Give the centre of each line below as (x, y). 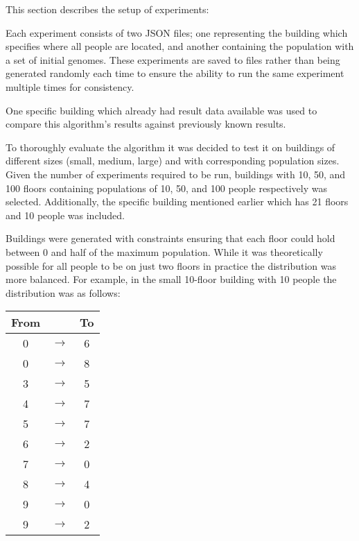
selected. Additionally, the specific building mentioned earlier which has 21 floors (177, 201)
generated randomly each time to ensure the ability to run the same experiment (175, 73)
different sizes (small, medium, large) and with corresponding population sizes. (173, 161)
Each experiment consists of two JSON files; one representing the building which (177, 32)
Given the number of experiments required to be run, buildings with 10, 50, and (176, 174)
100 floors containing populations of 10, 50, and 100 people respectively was (166, 188)
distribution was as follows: (63, 292)
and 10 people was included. (65, 215)
